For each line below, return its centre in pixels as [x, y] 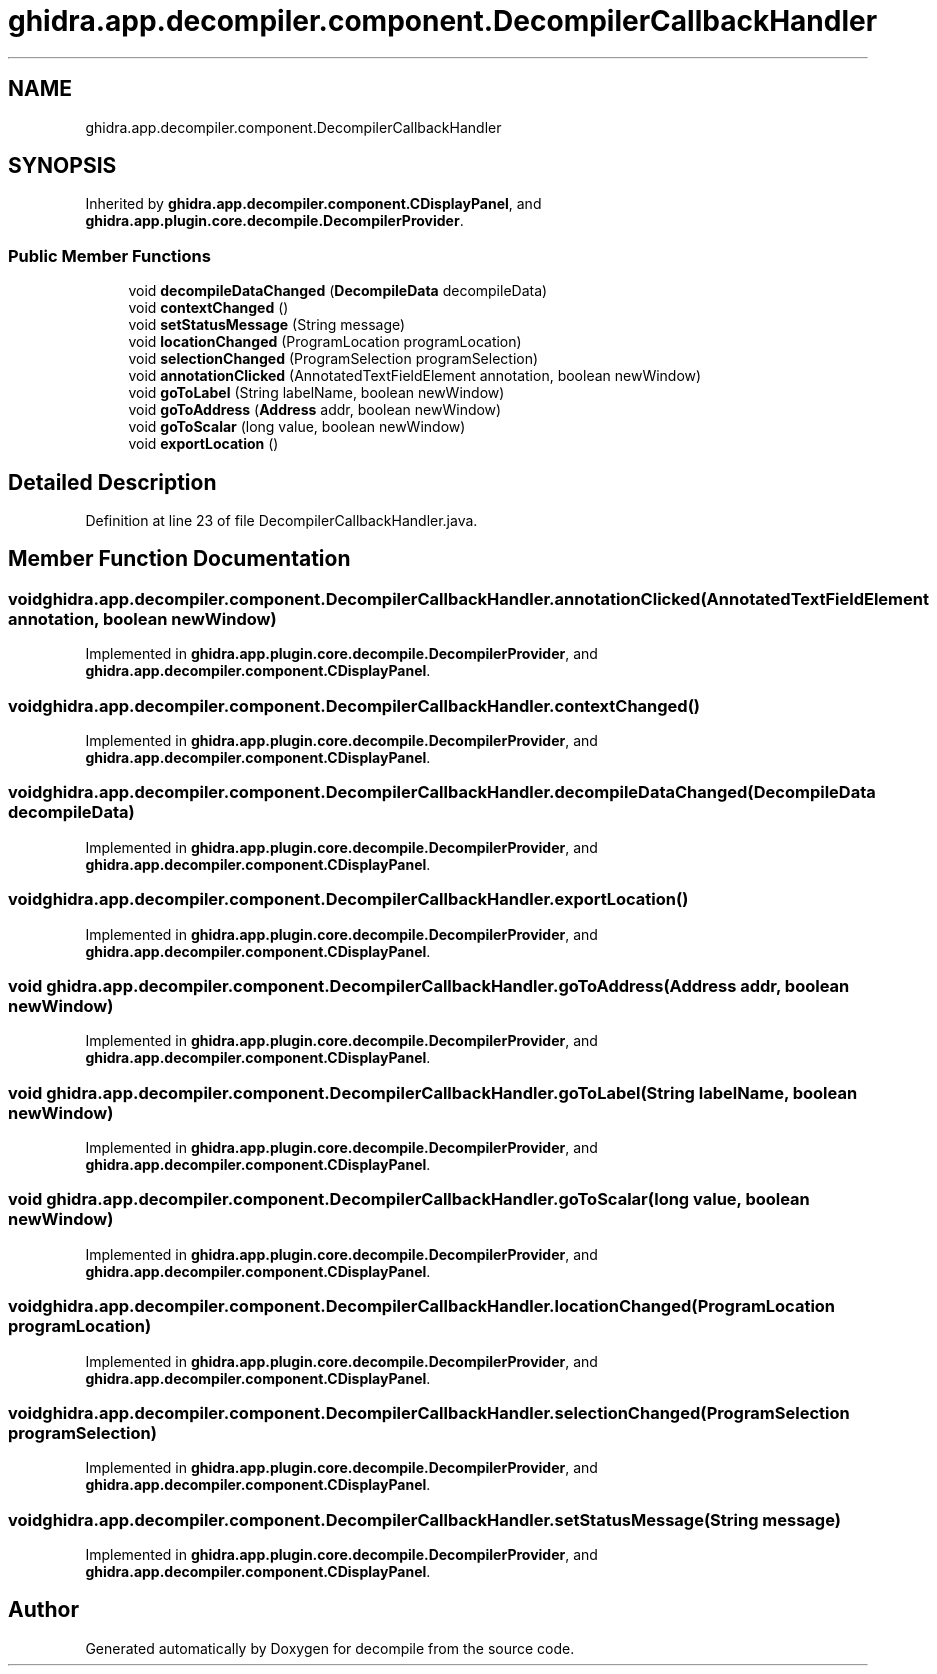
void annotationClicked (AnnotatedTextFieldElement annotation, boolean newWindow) [415, 376]
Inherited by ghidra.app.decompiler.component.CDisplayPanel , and [313, 204]
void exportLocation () [203, 444]
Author [43, 1610]
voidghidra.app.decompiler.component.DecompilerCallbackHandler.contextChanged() [354, 705]
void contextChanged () [208, 308]
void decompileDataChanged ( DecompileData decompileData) [338, 291]
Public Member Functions [109, 255]
